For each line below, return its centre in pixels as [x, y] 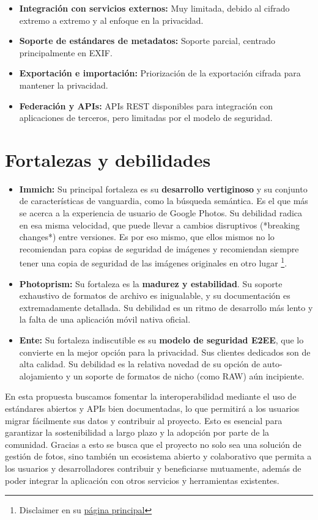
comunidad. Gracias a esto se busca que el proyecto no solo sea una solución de [153, 444]
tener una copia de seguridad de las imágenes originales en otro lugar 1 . [153, 262]
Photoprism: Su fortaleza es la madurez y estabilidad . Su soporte [151, 283]
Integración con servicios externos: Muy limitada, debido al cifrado [154, 8]
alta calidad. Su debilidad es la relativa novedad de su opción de [140, 364]
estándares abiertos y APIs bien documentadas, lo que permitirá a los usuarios [152, 408]
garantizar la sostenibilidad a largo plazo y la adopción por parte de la [137, 432]
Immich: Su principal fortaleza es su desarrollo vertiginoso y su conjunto [163, 189]
